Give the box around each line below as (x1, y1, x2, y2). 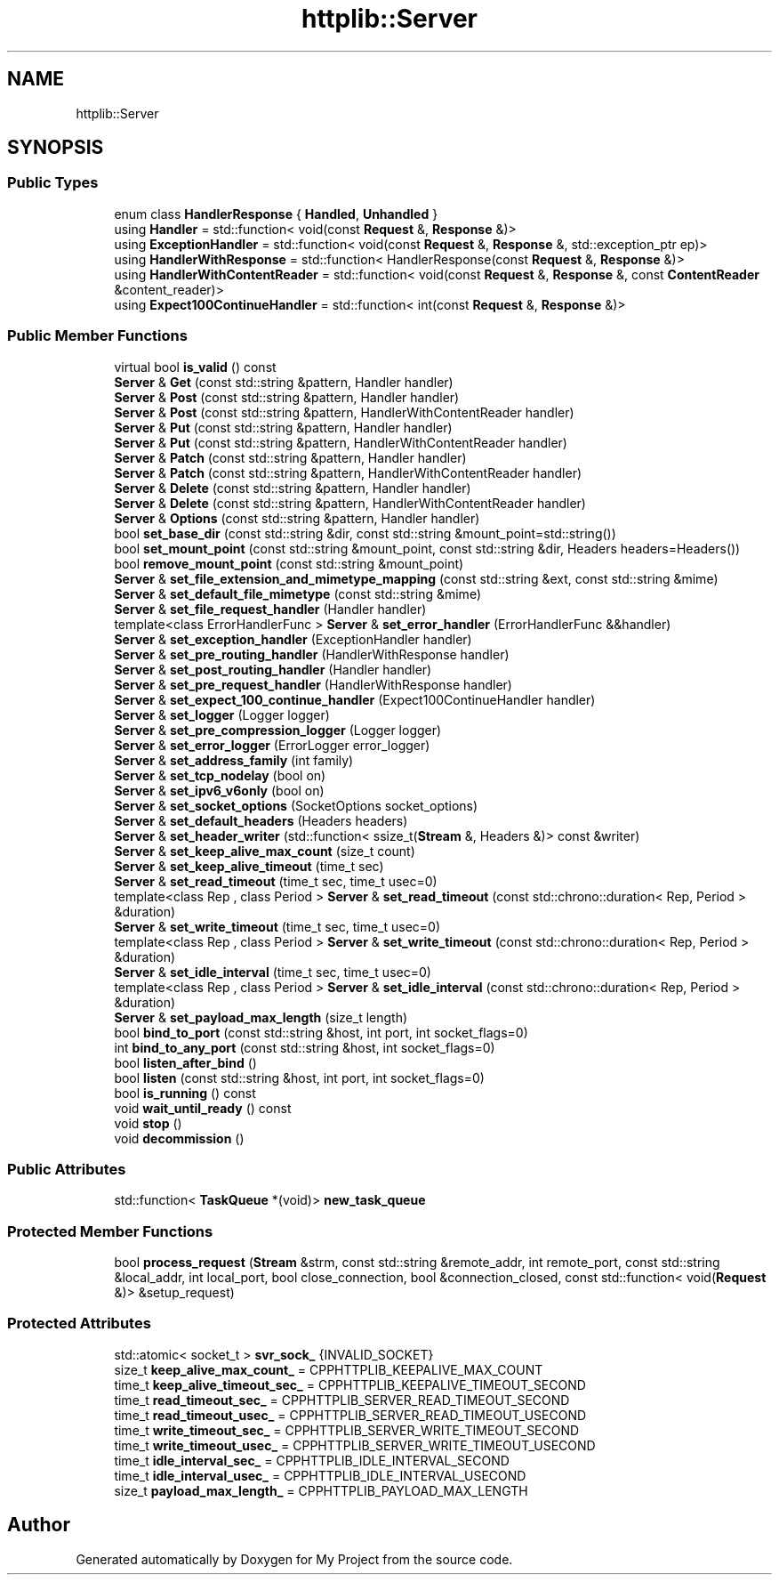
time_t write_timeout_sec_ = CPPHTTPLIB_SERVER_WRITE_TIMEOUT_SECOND (114, 1422, 580, 1438)
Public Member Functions (7, 327, 188, 345)
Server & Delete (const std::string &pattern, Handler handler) (114, 480, 471, 496)
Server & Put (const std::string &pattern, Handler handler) (114, 419, 453, 435)
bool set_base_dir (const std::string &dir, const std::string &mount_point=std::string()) (114, 525, 616, 541)
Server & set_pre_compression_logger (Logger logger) (114, 722, 442, 738)
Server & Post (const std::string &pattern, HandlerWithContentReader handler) (114, 404, 574, 420)
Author (7, 1513, 70, 1537)
